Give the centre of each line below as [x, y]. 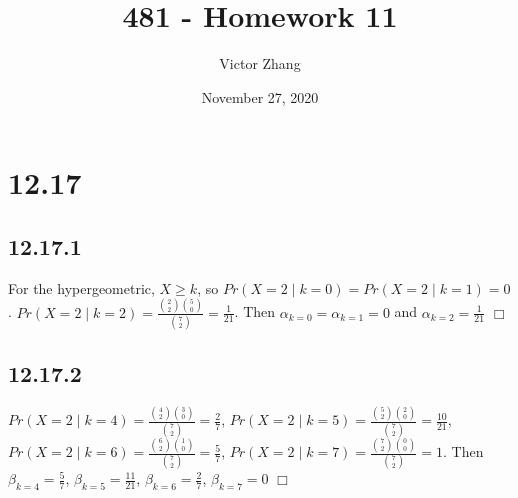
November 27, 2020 [260, 96]
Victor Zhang [260, 63]
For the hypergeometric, [81, 287]
